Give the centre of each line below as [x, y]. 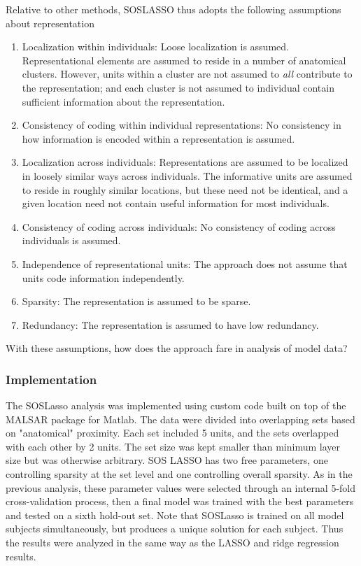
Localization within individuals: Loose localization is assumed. [155, 47]
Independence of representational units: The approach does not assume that [185, 263]
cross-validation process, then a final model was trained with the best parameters [180, 501]
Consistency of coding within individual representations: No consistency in [182, 125]
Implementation [51, 379]
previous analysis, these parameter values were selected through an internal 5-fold [181, 487]
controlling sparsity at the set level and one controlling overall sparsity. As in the [179, 474]
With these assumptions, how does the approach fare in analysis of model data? [177, 348]
